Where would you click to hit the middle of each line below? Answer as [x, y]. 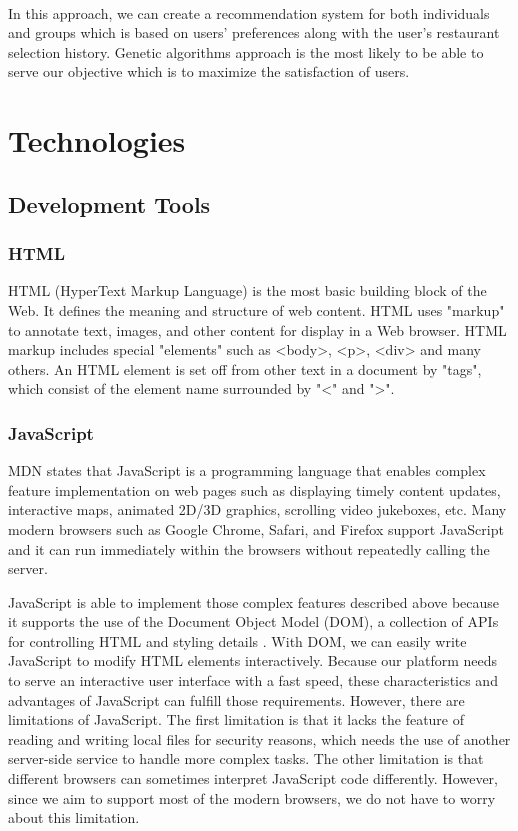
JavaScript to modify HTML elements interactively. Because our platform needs [253, 660]
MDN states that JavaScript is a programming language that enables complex [247, 470]
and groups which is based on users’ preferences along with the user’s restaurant [254, 32]
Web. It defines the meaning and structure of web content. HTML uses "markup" [256, 309]
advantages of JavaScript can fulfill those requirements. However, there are [236, 699]
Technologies [97, 140]
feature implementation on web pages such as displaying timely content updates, [254, 489]
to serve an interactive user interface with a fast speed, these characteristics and [253, 680]
